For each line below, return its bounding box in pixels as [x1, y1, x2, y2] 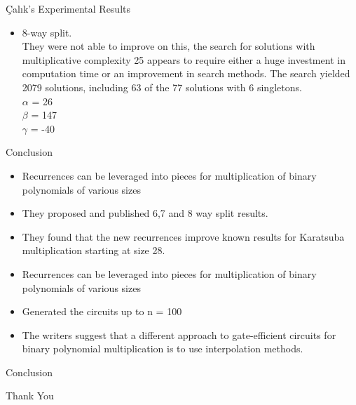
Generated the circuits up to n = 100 [22, 304, 182, 319]
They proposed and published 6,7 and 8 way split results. [22, 206, 268, 220]
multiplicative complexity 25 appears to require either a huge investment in [22, 52, 345, 67]
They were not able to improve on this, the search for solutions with [22, 39, 315, 53]
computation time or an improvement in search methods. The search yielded [22, 66, 350, 81]
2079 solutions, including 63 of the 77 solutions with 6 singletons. [22, 79, 302, 94]
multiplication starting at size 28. [22, 243, 165, 258]
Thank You [6, 388, 54, 403]
